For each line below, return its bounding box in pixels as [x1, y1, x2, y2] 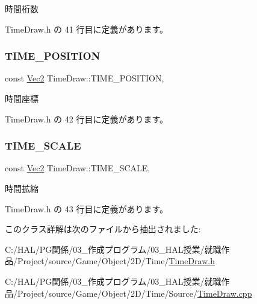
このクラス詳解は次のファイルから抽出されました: [5, 223, 201, 235]
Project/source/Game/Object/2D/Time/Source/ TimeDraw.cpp [17, 287, 252, 299]
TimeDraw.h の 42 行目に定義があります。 [5, 112, 169, 125]
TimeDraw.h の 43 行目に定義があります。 [5, 202, 169, 215]
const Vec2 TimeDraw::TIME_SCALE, [5, 162, 150, 174]
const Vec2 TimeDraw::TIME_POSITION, [5, 72, 164, 84]
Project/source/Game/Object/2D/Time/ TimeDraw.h [17, 255, 215, 267]
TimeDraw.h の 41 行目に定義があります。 [5, 22, 169, 35]
